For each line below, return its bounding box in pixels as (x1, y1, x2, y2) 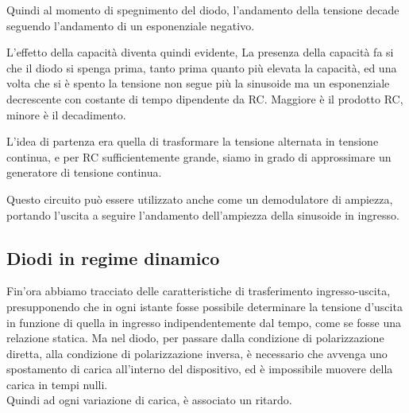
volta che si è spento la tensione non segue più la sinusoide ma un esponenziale (6, 75, 390, 92)
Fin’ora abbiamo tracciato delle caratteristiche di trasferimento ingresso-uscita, (6, 282, 391, 299)
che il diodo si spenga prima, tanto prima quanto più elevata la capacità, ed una (6, 59, 397, 76)
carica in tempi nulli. (6, 376, 108, 392)
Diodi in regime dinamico (6, 245, 220, 270)
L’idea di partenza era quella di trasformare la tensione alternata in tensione (6, 133, 379, 150)
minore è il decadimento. (6, 106, 126, 123)
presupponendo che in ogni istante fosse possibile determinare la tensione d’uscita (6, 298, 403, 314)
